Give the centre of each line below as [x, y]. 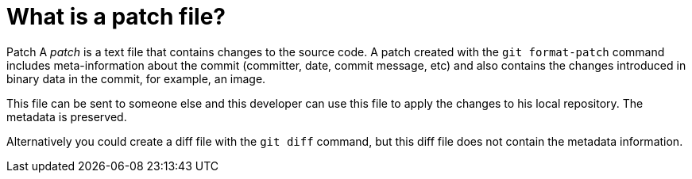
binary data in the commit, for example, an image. [136, 78]
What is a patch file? [116, 17]
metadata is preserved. [67, 116]
